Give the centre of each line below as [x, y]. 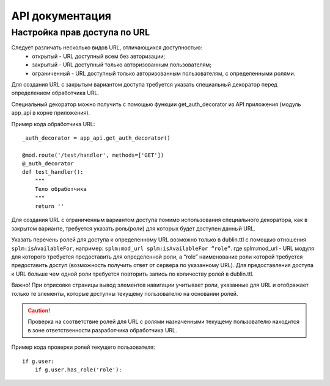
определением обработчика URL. [55, 93]
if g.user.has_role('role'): [78, 370]
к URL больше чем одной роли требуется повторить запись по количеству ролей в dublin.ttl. [132, 274]
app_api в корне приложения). [51, 113]
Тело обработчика [61, 189]
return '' [49, 206]
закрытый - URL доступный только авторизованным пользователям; [122, 65]
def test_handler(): [53, 172]
